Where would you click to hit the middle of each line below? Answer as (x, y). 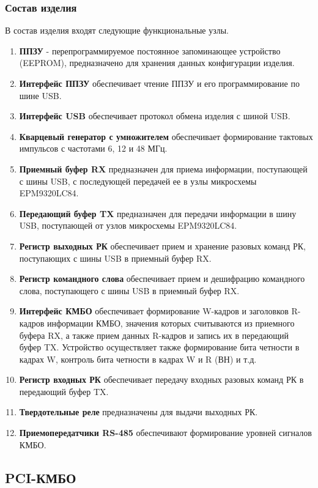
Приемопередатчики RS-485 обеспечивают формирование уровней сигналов (165, 433)
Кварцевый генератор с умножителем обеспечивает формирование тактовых (166, 136)
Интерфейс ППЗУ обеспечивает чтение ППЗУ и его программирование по (159, 83)
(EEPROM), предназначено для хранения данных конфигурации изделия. (157, 63)
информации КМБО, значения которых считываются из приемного (171, 323)
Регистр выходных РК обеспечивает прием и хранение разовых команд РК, (162, 246)
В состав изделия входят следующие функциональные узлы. (117, 30)
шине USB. (40, 95)
